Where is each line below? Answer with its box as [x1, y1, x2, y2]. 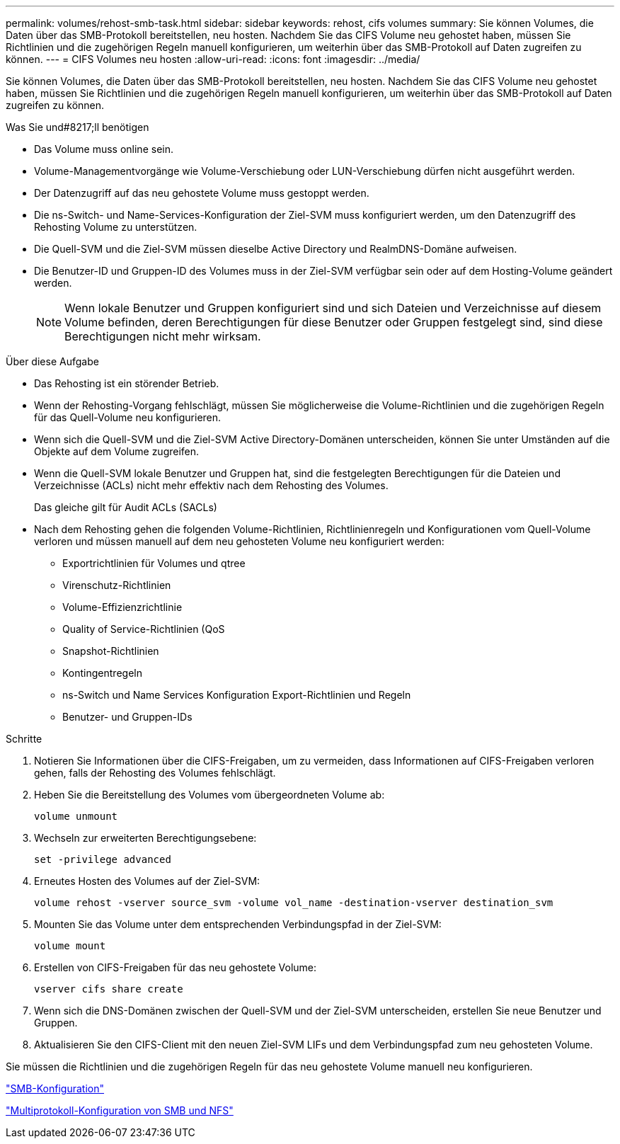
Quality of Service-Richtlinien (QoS [62, 623, 225, 635]
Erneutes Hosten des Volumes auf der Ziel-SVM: [34, 875, 260, 887]
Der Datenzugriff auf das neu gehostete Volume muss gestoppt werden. [34, 187, 369, 199]
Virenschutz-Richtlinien [62, 579, 171, 591]
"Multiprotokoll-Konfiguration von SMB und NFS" [6, 1104, 234, 1116]
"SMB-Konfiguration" [6, 1082, 104, 1094]
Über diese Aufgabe [6, 355, 99, 367]
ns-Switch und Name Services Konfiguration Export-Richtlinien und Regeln [62, 689, 411, 701]
